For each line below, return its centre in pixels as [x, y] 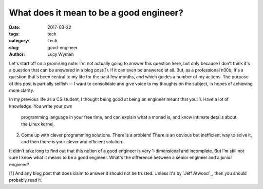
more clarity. [21, 90]
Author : [17, 54]
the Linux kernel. [38, 124]
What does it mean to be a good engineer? [96, 13]
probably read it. [26, 180]
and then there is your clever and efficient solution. [72, 142]
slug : [14, 47]
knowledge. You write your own [41, 106]
